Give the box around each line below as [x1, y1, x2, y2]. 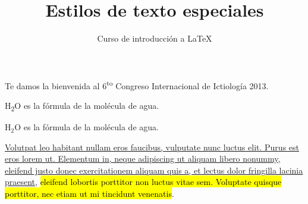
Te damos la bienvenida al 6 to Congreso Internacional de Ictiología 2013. [5, 77, 269, 92]
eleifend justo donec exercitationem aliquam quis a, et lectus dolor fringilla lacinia [5, 164, 303, 176]
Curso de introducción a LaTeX [97, 32, 212, 45]
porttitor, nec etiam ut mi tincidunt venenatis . [5, 187, 174, 200]
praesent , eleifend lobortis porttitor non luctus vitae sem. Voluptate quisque [5, 175, 282, 188]
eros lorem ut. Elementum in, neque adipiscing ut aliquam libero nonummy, [5, 152, 281, 165]
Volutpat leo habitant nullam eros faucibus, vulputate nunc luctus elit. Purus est [5, 140, 299, 153]
